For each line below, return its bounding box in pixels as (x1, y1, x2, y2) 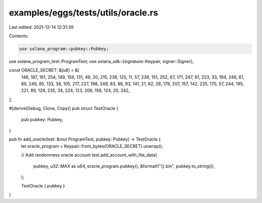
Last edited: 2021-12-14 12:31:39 (9, 24, 74, 30)
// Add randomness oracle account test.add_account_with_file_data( (21, 152, 157, 158)
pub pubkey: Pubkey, (21, 116, 64, 122)
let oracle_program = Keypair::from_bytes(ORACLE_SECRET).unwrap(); (21, 143, 164, 149)
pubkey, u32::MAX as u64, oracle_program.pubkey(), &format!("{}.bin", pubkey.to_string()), (33, 163, 215, 169)
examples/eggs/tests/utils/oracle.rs (9, 7, 159, 18)
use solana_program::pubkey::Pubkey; (19, 46, 109, 51)
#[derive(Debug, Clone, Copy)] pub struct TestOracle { (9, 106, 119, 111)
